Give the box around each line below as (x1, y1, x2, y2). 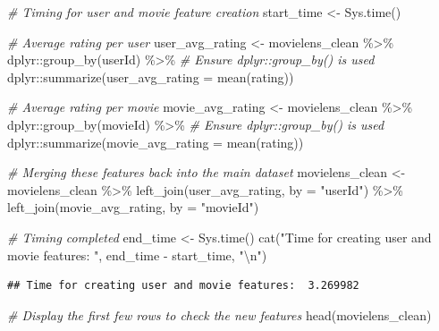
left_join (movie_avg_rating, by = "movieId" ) (7, 198, 259, 216)
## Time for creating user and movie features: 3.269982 (7, 279, 359, 293)
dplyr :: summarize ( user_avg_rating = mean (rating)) (7, 67, 294, 86)
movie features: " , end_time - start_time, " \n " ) (7, 245, 267, 264)
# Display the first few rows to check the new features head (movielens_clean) (7, 305, 432, 324)
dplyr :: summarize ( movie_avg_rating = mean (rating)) (7, 132, 304, 151)
